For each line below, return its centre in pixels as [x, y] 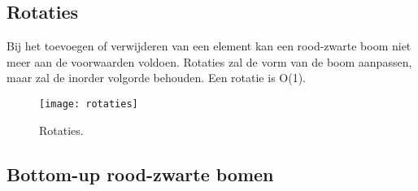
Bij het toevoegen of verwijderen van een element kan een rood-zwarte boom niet [209, 46]
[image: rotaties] [89, 104]
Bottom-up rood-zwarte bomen [140, 174]
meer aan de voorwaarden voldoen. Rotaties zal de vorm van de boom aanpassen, [209, 61]
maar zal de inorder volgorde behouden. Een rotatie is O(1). [156, 78]
